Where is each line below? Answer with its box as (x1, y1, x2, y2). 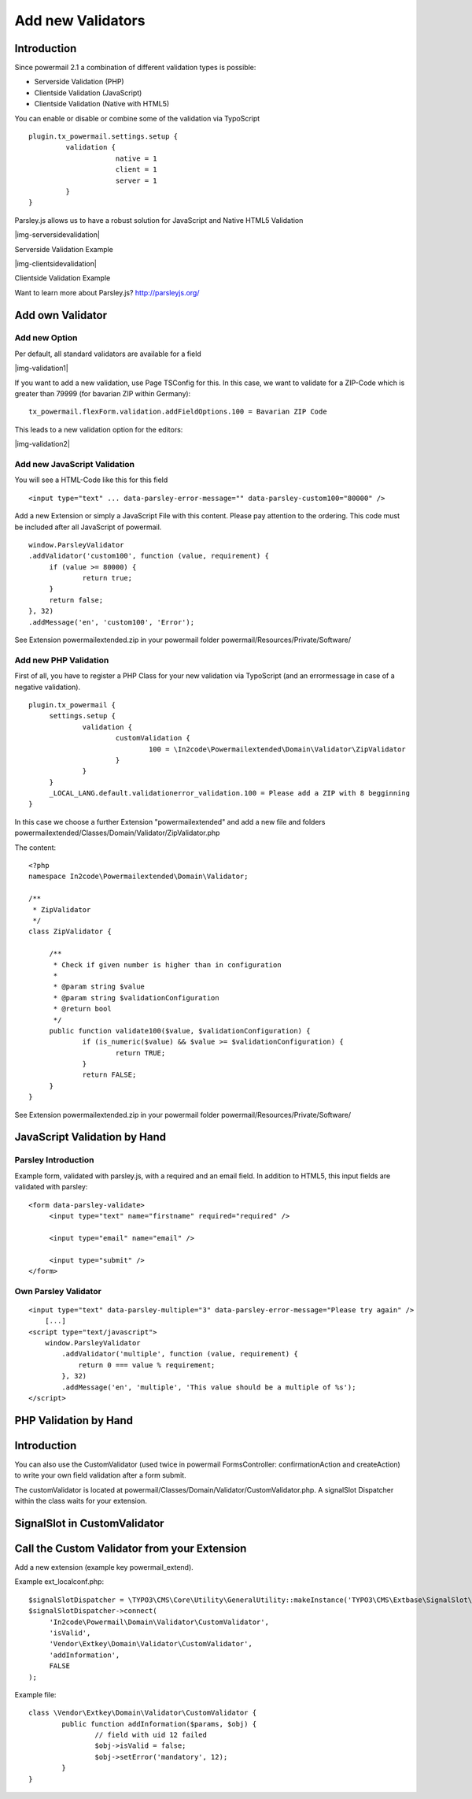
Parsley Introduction (14, 1155, 94, 1166)
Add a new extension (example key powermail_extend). (14, 1563, 194, 1571)
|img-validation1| (14, 363, 68, 373)
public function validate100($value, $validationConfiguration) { (49, 1026, 311, 1035)
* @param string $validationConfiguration (53, 993, 219, 1002)
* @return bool (53, 1004, 112, 1014)
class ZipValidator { (28, 927, 112, 937)
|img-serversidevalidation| (14, 230, 100, 239)
